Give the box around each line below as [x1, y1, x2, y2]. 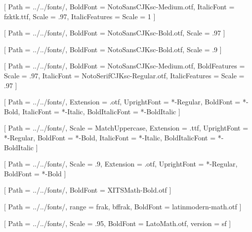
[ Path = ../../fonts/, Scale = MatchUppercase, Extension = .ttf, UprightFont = [4, 123, 249, 133]
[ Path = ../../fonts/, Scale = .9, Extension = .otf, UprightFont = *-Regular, [4, 159, 238, 169]
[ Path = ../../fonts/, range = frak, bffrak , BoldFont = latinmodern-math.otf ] [4, 201, 242, 211]
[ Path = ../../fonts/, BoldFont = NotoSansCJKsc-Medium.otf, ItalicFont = [4, 1, 235, 11]
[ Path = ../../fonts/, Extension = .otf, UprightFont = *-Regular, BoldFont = [4, 97, 241, 107]
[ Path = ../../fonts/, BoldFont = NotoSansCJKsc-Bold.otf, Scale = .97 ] [4, 28, 225, 38]
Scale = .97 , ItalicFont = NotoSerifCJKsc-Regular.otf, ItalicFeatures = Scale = [4, 70, 245, 80]
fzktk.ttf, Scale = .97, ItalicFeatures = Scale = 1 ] [4, 11, 156, 21]
